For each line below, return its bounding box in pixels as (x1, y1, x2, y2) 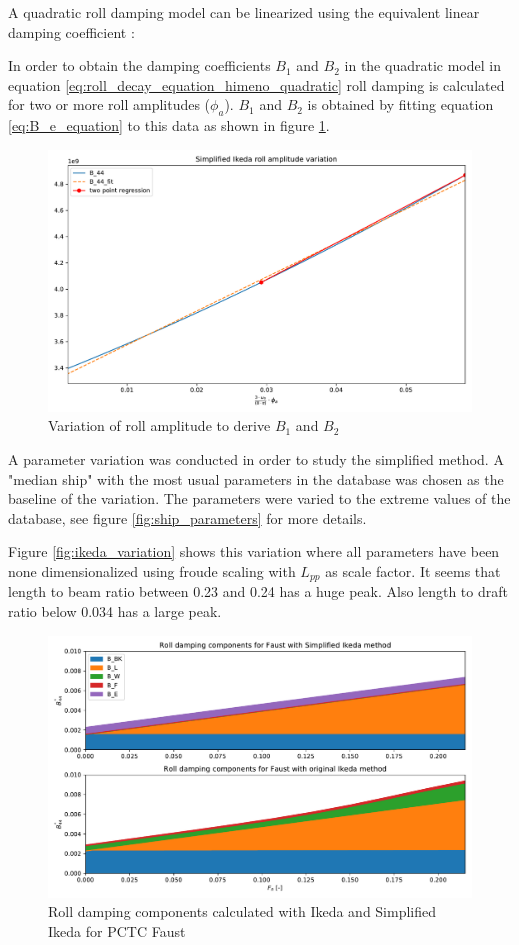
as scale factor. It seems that (325, 561, 501, 582)
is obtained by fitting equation (307, 94, 494, 115)
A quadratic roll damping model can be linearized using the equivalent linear (8, 2, 480, 22)
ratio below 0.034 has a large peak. (8, 601, 222, 622)
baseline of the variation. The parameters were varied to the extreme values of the (8, 488, 511, 509)
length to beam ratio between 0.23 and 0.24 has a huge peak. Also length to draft (8, 581, 508, 602)
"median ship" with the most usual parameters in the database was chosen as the (8, 468, 504, 489)
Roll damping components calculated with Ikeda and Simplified (48, 901, 437, 922)
